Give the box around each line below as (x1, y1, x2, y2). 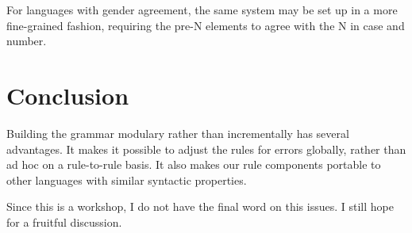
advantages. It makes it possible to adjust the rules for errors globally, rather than (6, 140, 406, 157)
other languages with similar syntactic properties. (6, 171, 247, 188)
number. (6, 32, 47, 49)
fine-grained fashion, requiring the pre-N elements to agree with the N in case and (6, 17, 405, 33)
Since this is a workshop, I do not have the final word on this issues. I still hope (6, 198, 394, 215)
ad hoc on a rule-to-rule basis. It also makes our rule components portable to (6, 156, 381, 173)
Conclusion (6, 78, 129, 111)
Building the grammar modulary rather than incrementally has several (6, 124, 349, 141)
